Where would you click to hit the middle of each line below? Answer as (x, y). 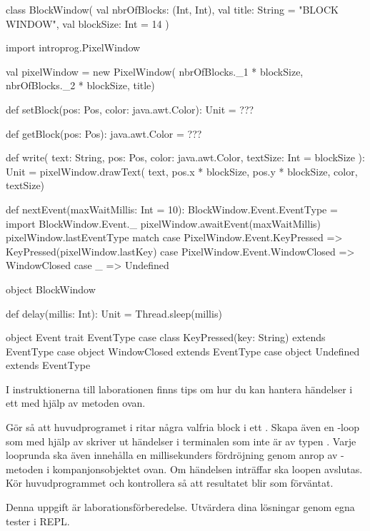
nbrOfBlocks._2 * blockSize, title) (80, 85)
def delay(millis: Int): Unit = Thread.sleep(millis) (114, 313)
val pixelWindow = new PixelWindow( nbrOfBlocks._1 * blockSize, (155, 71)
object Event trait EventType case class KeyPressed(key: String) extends (166, 337)
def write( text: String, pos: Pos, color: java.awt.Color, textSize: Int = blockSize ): (185, 157)
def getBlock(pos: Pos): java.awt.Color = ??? (104, 133)
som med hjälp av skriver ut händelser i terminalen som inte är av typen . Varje (181, 441)
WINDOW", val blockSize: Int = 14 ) (87, 23)
